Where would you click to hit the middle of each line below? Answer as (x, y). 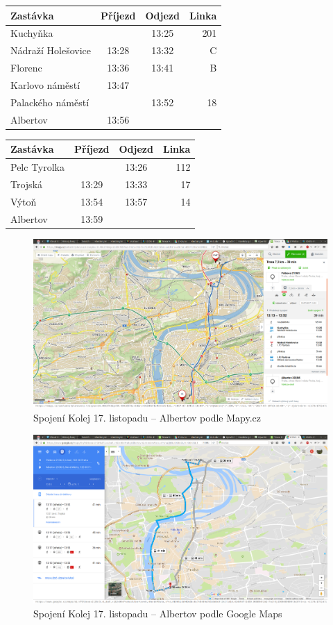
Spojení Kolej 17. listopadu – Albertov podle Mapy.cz (147, 417)
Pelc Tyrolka (38, 167)
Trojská (27, 184)
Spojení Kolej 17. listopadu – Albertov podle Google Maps (158, 613)
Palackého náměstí (50, 102)
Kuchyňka (32, 33)
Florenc (26, 68)
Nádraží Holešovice (51, 50)
